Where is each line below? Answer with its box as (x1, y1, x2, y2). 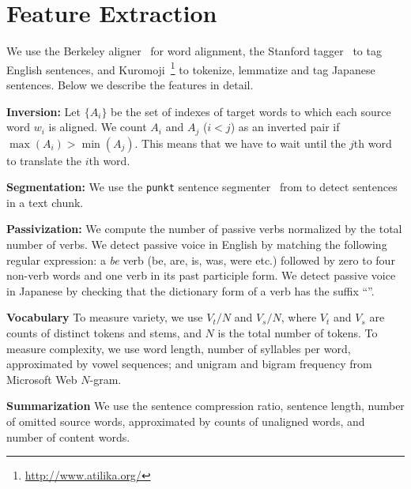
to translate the (6, 152, 82, 168)
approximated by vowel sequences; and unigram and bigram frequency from (6, 355, 372, 372)
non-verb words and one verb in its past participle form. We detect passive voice (6, 267, 396, 284)
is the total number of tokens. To (217, 325, 378, 341)
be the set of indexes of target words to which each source (111, 103, 391, 119)
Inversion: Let (6, 103, 81, 119)
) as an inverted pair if (230, 118, 340, 135)
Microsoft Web (6, 371, 77, 387)
